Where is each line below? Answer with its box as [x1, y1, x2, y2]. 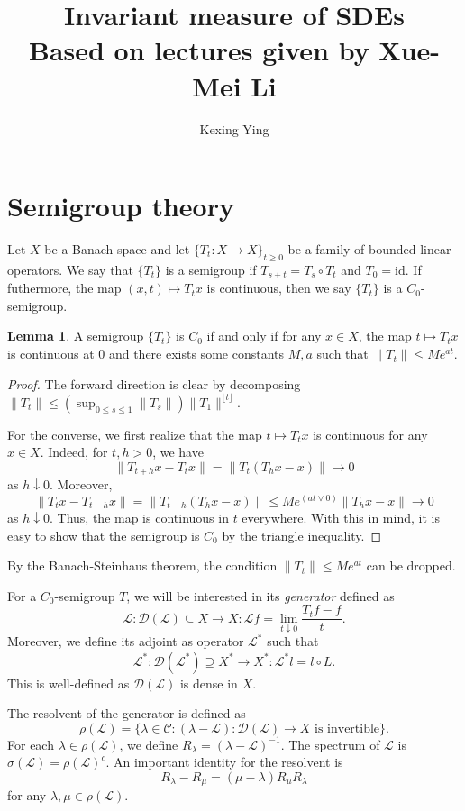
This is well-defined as [7, 673, 130, 692]
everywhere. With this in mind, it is [242, 508, 440, 526]
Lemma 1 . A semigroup [7, 326, 144, 345]
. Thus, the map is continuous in [50, 508, 229, 526]
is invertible [315, 722, 380, 735]
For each [7, 734, 54, 753]
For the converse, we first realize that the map [7, 424, 262, 443]
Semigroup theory [7, 187, 234, 224]
